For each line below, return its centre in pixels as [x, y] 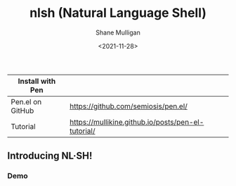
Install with [37, 81]
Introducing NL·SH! [50, 156]
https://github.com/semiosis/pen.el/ [129, 106]
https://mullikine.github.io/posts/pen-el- [137, 122]
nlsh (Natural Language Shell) [118, 13]
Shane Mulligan [118, 32]
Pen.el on [26, 101]
